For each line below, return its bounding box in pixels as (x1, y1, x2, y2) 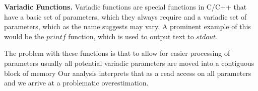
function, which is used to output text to (68, 31, 194, 41)
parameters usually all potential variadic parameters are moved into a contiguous (4, 57, 254, 68)
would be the (4, 31, 44, 41)
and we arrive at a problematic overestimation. (4, 77, 149, 88)
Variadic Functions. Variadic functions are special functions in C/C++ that (4, 2, 247, 12)
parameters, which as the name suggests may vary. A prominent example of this (4, 21, 251, 32)
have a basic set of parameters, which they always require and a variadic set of (4, 11, 247, 22)
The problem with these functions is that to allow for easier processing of (4, 48, 230, 58)
